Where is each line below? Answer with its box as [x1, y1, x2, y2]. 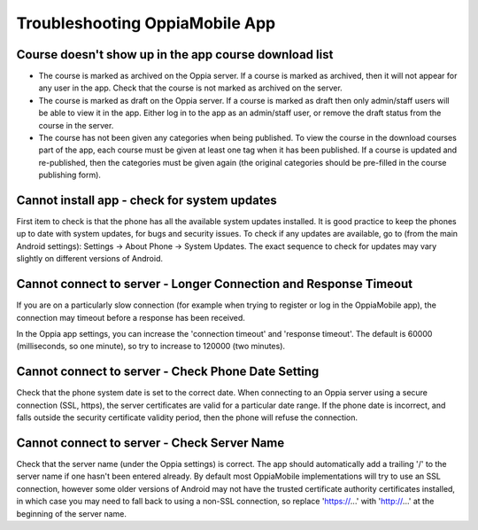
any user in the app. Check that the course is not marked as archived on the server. [38, 82, 343, 93]
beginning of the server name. [16, 508, 127, 518]
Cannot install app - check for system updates [16, 193, 278, 207]
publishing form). [38, 169, 102, 181]
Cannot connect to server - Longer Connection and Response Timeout [16, 277, 413, 292]
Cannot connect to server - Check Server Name [16, 435, 285, 450]
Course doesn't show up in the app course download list [16, 47, 334, 62]
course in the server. [38, 120, 114, 130]
